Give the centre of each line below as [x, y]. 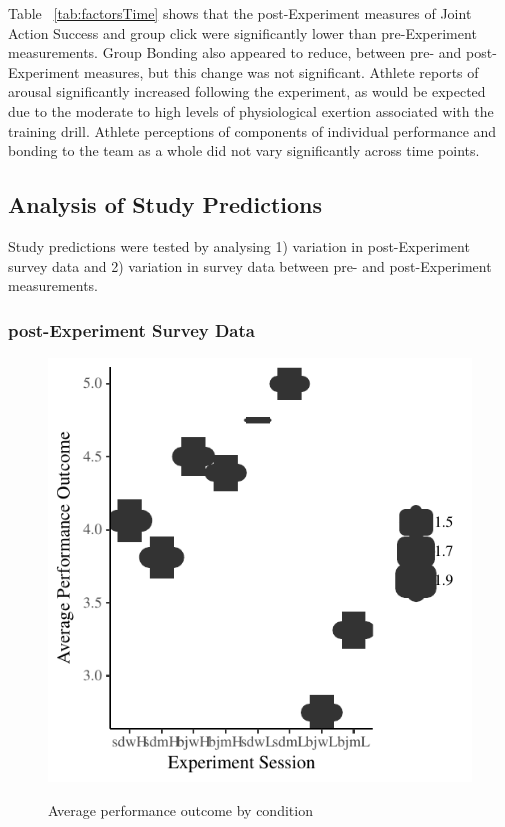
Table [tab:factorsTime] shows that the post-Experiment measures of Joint [240, 13]
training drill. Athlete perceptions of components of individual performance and [252, 130]
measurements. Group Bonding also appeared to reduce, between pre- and [235, 52]
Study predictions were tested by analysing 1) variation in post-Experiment [239, 245]
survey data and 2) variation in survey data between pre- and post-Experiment [250, 265]
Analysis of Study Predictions [165, 204]
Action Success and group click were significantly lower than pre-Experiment [242, 32]
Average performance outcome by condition [180, 809]
